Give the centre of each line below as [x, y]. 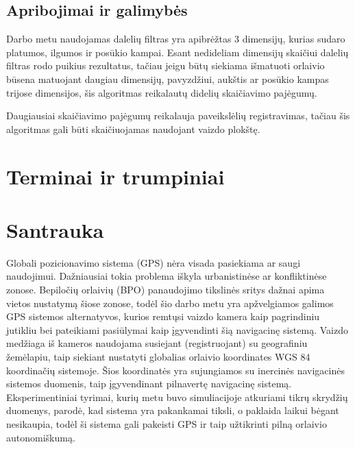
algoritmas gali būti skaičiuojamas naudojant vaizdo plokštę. [133, 129]
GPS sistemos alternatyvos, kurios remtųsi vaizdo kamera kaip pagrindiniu [163, 316]
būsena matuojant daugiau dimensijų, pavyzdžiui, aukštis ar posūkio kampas [168, 78]
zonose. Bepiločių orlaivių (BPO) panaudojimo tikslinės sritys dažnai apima [166, 290]
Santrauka [55, 229]
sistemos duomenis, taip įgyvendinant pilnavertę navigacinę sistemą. [149, 384]
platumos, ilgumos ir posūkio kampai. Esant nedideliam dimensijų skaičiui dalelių [177, 52]
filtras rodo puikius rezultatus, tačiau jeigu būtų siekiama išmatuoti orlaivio [166, 65]
